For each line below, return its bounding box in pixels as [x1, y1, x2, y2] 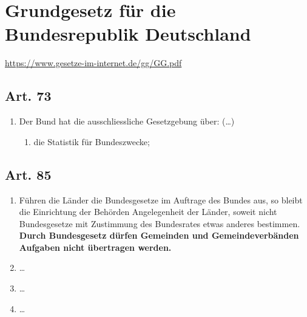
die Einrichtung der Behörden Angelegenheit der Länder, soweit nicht [19, 205, 277, 218]
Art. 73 [5, 86, 52, 105]
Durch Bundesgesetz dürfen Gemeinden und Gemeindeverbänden [19, 229, 299, 242]
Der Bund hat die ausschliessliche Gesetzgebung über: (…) [19, 115, 235, 128]
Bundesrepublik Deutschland [5, 21, 251, 46]
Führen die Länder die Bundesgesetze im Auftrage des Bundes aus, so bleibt [19, 193, 303, 206]
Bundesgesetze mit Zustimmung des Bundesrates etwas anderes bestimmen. [19, 217, 300, 230]
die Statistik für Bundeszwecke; [33, 135, 150, 148]
